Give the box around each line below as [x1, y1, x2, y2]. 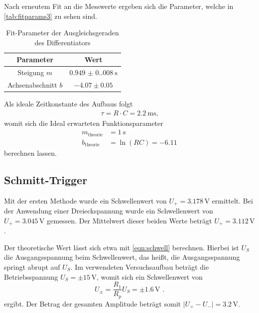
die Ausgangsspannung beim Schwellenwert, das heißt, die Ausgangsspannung [4, 252, 240, 262]
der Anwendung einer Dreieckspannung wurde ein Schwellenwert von [4, 206, 213, 216]
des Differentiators [34, 37, 91, 47]
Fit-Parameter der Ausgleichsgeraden [6, 27, 119, 38]
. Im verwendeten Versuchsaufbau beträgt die [70, 261, 209, 272]
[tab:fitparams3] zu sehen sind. [4, 10, 97, 21]
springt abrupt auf [4, 261, 60, 272]
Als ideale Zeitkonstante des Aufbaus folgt [4, 99, 133, 109]
